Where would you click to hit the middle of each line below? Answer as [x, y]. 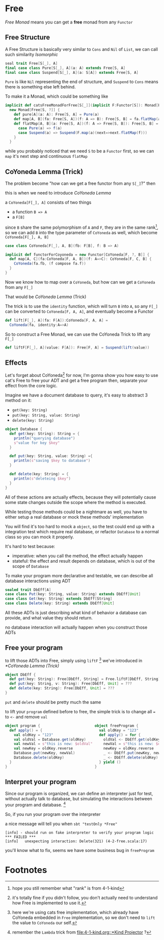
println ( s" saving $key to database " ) [52, 461]
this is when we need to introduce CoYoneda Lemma [58, 193]
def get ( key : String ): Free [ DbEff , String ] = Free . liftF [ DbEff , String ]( [86, 679]
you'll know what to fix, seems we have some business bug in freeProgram [80, 851]
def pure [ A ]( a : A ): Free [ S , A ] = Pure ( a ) [57, 115]
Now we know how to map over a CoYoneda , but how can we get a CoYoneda [80, 282]
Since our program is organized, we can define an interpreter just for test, [79, 794]
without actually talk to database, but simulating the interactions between [79, 799]
